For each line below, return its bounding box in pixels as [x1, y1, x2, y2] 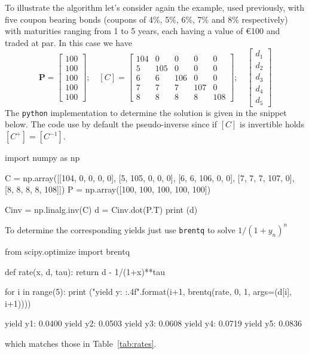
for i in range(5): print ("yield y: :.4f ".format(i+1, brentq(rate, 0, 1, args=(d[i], [5, 285, 292, 298]
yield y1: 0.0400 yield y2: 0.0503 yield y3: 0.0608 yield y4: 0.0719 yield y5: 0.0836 [5, 317, 302, 329]
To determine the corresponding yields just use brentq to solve [5, 223, 235, 236]
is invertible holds [239, 118, 304, 130]
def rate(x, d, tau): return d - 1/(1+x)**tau [5, 265, 166, 277]
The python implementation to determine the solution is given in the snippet [5, 106, 287, 118]
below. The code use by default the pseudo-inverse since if [5, 118, 217, 130]
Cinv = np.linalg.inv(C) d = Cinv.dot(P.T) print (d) [5, 203, 198, 215]
